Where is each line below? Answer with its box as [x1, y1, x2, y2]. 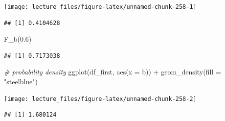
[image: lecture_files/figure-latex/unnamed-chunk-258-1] [4, 3, 197, 10]
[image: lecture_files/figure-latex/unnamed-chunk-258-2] [4, 95, 197, 102]
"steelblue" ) [4, 76, 38, 87]
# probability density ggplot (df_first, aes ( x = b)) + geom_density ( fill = [4, 67, 221, 77]
